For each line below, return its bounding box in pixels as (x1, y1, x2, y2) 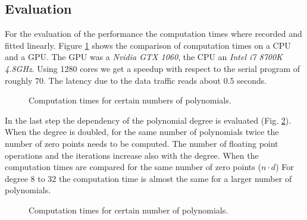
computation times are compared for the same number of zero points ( (5, 161, 261, 173)
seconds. (237, 74, 267, 86)
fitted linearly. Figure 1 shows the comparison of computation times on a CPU (5, 39, 291, 51)
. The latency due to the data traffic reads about (43, 74, 221, 86)
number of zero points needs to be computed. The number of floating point (5, 137, 278, 149)
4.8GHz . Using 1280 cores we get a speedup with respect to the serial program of (5, 62, 300, 74)
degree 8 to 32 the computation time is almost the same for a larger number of (5, 172, 292, 184)
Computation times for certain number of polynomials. (29, 203, 228, 216)
